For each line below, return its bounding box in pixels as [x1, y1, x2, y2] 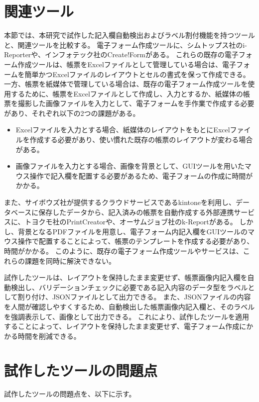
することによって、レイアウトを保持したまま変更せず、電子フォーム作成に [4, 321, 247, 331]
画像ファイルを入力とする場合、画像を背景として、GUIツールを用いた [15, 161, 245, 171]
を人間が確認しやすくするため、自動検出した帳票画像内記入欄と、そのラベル [4, 301, 255, 311]
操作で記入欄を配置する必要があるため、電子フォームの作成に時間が [29, 170, 253, 181]
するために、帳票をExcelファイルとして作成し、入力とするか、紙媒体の [10, 88, 243, 99]
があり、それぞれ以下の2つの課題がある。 [4, 107, 140, 118]
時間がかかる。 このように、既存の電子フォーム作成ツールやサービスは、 [4, 246, 243, 256]
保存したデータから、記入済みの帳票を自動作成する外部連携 [38, 206, 234, 217]
